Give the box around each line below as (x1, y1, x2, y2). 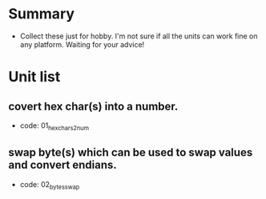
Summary (8, 5, 75, 23)
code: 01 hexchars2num (19, 121, 90, 132)
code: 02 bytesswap (19, 179, 80, 191)
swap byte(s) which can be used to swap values (8, 145, 253, 160)
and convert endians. (8, 158, 118, 172)
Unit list (8, 68, 61, 86)
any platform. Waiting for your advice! (19, 39, 145, 49)
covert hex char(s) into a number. (8, 99, 179, 113)
